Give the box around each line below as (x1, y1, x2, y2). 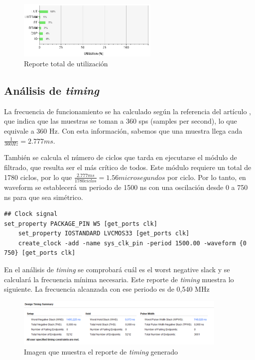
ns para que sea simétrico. (4, 191, 83, 202)
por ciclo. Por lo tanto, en (167, 172, 246, 182)
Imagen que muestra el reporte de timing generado (24, 346, 178, 357)
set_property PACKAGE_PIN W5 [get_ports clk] (4, 220, 157, 227)
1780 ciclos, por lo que (4, 172, 72, 182)
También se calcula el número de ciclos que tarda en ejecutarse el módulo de (4, 152, 237, 163)
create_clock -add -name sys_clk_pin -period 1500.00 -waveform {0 (18, 239, 247, 247)
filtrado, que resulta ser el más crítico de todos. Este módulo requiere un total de (4, 162, 252, 173)
